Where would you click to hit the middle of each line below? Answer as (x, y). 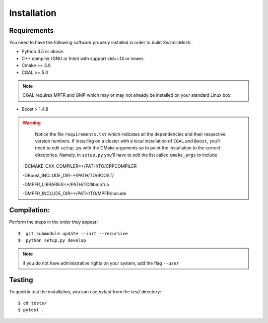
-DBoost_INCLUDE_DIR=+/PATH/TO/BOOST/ (68, 175)
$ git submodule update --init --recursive (73, 233)
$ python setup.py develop (52, 240)
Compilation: (30, 210)
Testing (21, 280)
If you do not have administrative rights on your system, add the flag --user (101, 263)
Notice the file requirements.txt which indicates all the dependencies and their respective (130, 134)
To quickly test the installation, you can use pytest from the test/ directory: (85, 291)
